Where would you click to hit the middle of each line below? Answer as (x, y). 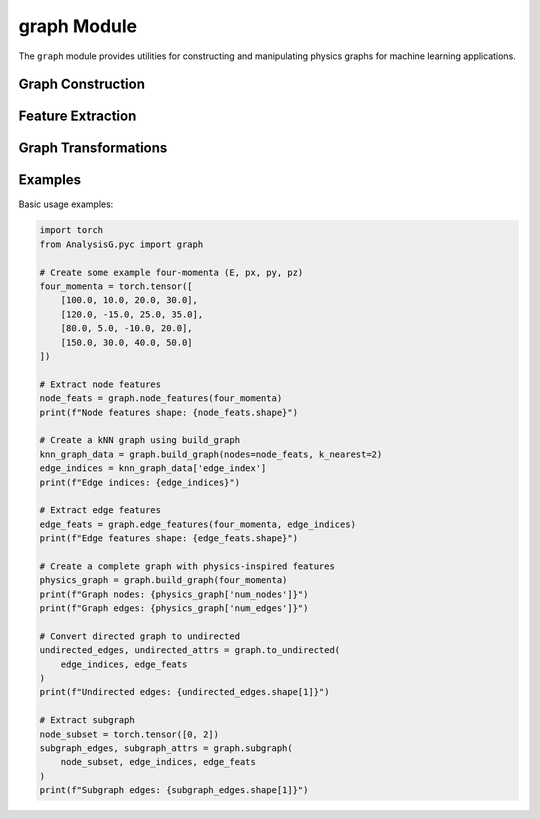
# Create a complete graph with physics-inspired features (187, 566)
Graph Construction (81, 84)
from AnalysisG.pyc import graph (121, 244)
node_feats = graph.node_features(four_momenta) (161, 398)
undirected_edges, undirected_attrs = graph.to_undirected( (190, 650)
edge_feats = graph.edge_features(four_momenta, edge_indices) (198, 524)
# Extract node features (100, 384)
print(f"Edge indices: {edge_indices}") (139, 482)
